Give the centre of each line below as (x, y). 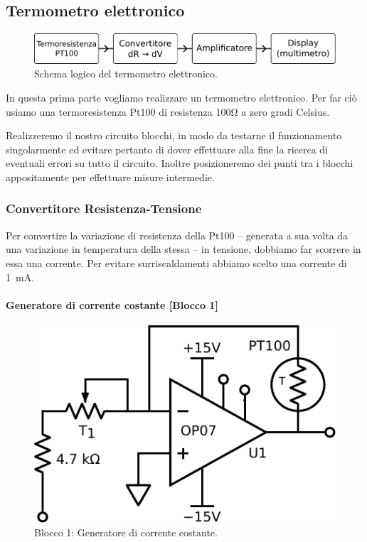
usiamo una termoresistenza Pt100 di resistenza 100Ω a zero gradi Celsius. (168, 111)
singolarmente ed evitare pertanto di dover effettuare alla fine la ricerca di (167, 149)
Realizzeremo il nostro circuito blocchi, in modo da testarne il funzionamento (174, 135)
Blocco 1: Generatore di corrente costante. (126, 532)
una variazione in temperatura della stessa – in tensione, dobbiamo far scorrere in (183, 249)
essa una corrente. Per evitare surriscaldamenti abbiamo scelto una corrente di (176, 262)
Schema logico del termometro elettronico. (126, 74)
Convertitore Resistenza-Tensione (104, 208)
